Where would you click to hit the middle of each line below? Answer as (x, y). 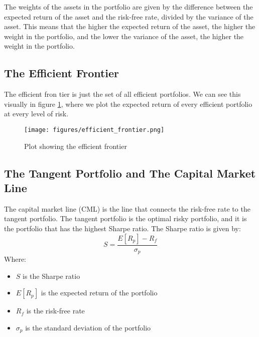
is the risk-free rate (55, 311)
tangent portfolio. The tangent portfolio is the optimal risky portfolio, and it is (125, 218)
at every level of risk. (36, 114)
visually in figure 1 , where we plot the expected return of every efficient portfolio (128, 104)
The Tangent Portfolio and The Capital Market (130, 173)
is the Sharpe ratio (51, 276)
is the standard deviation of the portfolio (88, 327)
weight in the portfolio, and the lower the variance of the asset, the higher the (124, 36)
